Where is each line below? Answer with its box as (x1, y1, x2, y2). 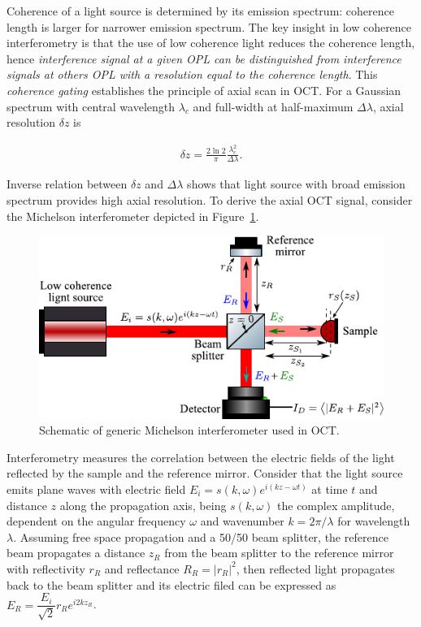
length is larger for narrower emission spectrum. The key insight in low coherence (7, 18, 412, 35)
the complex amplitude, (277, 496, 395, 513)
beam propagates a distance (7, 544, 145, 561)
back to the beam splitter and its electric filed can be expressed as (7, 576, 336, 593)
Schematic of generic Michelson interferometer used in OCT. (39, 422, 340, 439)
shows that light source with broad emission (187, 175, 406, 192)
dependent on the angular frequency (7, 512, 186, 530)
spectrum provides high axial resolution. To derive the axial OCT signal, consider (7, 192, 413, 209)
